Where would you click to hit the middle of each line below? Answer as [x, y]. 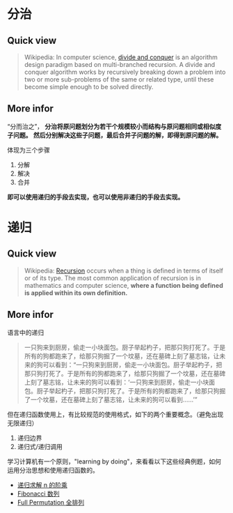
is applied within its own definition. [76, 293]
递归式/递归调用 [40, 446]
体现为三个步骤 [29, 150]
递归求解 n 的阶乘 [42, 484]
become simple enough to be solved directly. [89, 87]
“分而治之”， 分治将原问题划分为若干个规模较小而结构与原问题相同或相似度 [114, 126]
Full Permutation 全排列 [51, 502]
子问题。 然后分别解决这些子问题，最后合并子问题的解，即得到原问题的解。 [115, 135]
